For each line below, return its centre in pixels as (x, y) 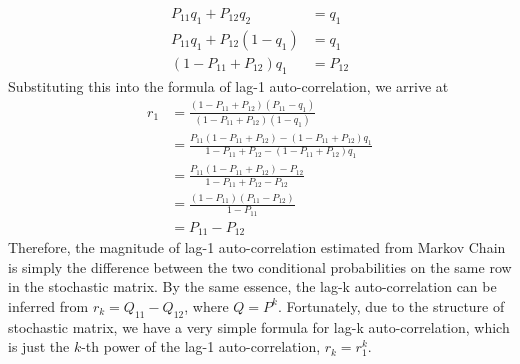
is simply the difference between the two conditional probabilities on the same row (260, 266)
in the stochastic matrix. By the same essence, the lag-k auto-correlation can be (252, 286)
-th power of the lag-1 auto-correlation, (201, 346)
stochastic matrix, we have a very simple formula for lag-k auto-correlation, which (259, 326)
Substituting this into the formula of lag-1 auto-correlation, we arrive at (228, 85)
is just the (39, 346)
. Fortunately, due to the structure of (391, 305)
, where (206, 305)
